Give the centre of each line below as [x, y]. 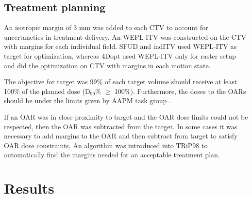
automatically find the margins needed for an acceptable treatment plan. [112, 155]
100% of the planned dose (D [47, 91]
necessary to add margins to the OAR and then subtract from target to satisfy [121, 136]
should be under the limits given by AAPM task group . [87, 100]
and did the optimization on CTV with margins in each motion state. [107, 65]
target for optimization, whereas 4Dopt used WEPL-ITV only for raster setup [120, 55]
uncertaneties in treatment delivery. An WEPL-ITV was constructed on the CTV [125, 37]
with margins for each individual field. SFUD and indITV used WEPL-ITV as [120, 46]
